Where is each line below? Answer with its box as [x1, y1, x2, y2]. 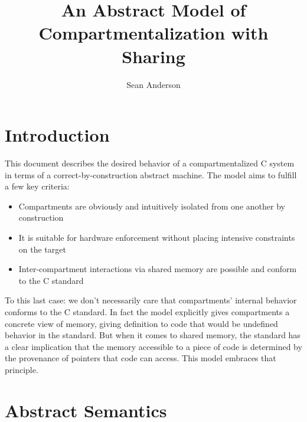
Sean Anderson [126, 78, 181, 90]
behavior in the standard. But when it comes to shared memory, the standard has [5, 329, 301, 341]
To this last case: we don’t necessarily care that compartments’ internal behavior [5, 294, 297, 306]
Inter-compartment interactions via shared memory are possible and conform [18, 263, 297, 275]
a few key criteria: [5, 180, 70, 192]
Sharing [122, 44, 185, 68]
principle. [5, 363, 38, 375]
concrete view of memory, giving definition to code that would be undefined [5, 317, 278, 329]
